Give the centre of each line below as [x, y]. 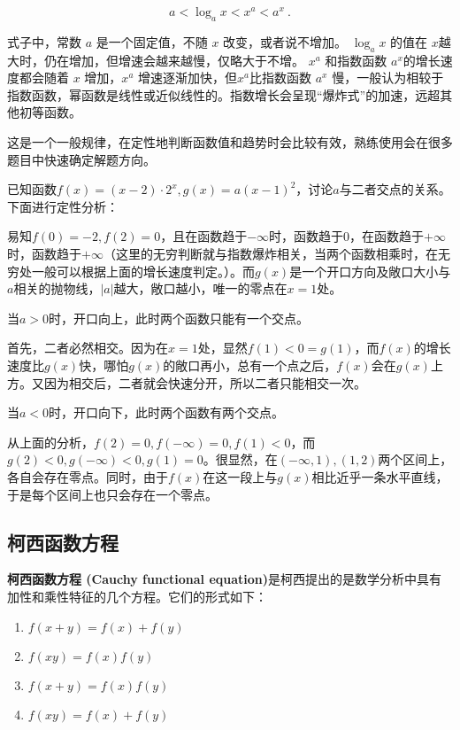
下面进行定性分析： [63, 206]
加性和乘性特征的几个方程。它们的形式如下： [137, 596]
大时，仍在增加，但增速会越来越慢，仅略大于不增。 [156, 60]
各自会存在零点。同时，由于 [88, 476]
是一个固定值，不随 [152, 41]
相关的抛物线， [57, 288]
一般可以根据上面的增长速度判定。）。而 [143, 271]
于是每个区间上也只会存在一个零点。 [112, 494]
